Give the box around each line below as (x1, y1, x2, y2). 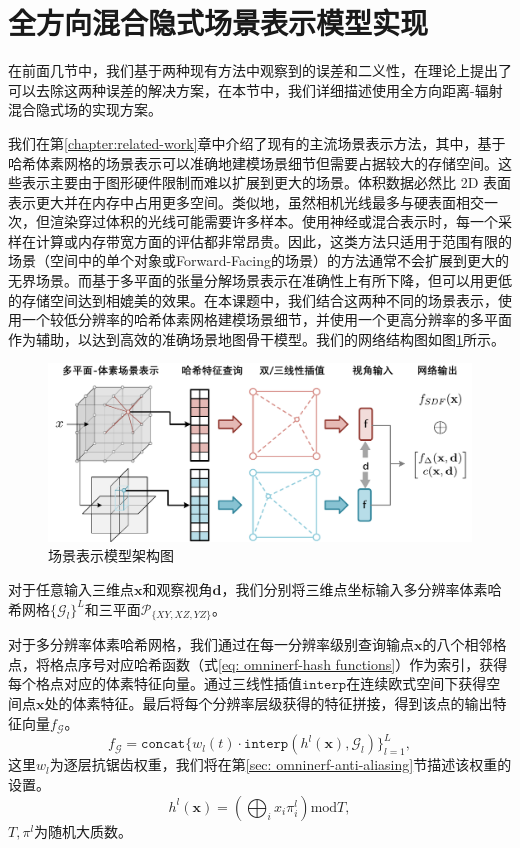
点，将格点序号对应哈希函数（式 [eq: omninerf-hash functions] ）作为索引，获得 (8, 653, 508, 674)
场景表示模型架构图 (48, 545, 174, 566)
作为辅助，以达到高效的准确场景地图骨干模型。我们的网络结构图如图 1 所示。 (8, 328, 505, 349)
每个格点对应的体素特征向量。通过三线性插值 (8, 673, 302, 694)
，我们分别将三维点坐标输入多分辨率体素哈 (221, 579, 502, 600)
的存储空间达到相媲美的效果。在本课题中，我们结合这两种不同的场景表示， (8, 289, 498, 310)
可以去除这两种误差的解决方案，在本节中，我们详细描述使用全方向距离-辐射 (8, 79, 503, 100)
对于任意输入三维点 (8, 579, 134, 600)
